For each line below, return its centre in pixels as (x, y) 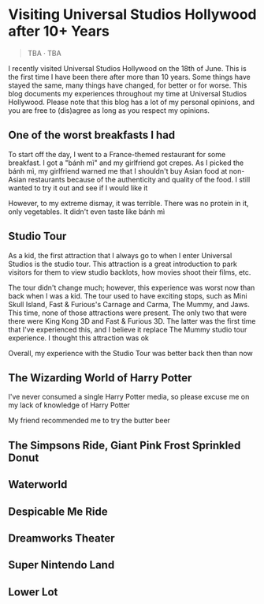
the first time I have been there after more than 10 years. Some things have (129, 77)
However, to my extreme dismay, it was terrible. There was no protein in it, (129, 203)
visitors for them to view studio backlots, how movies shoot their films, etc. (130, 272)
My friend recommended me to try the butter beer (89, 421)
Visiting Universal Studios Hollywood (132, 15)
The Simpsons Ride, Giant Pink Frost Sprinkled (125, 445)
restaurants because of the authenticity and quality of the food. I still (139, 179)
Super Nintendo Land (61, 565)
